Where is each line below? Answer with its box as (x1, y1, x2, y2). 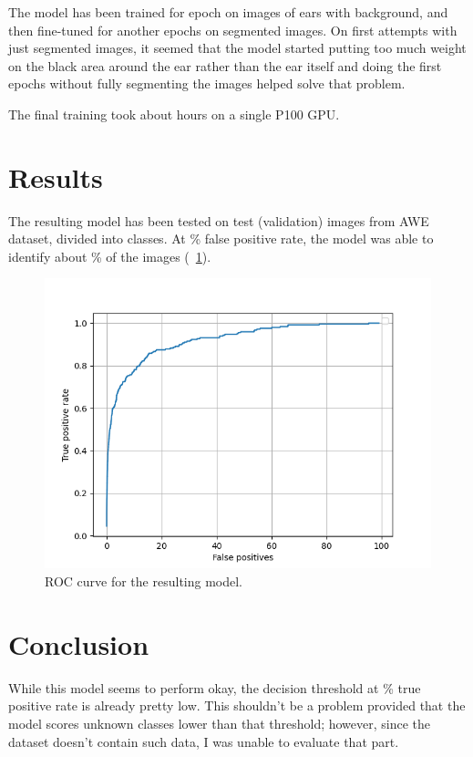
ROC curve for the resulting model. (45, 572, 242, 591)
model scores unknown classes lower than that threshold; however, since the (8, 713, 431, 732)
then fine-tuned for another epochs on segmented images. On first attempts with (8, 20, 458, 39)
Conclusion (8, 625, 149, 662)
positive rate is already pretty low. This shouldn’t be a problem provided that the (8, 696, 466, 715)
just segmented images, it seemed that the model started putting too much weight (8, 38, 467, 57)
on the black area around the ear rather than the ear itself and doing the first (8, 56, 442, 75)
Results (8, 158, 103, 195)
